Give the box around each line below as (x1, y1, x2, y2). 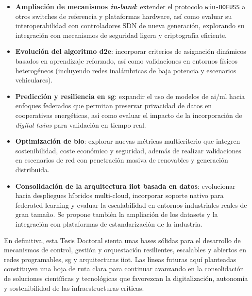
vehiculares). (15, 75, 53, 85)
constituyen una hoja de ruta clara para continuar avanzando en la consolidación (4, 263, 244, 274)
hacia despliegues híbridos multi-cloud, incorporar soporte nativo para (15, 190, 224, 200)
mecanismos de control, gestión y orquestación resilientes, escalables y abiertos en (4, 245, 246, 255)
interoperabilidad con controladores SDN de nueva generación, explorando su (15, 20, 244, 31)
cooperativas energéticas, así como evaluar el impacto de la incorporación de (15, 110, 242, 120)
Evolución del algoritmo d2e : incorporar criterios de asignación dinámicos (15, 46, 246, 56)
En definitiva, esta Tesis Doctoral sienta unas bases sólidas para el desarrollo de (4, 235, 241, 245)
